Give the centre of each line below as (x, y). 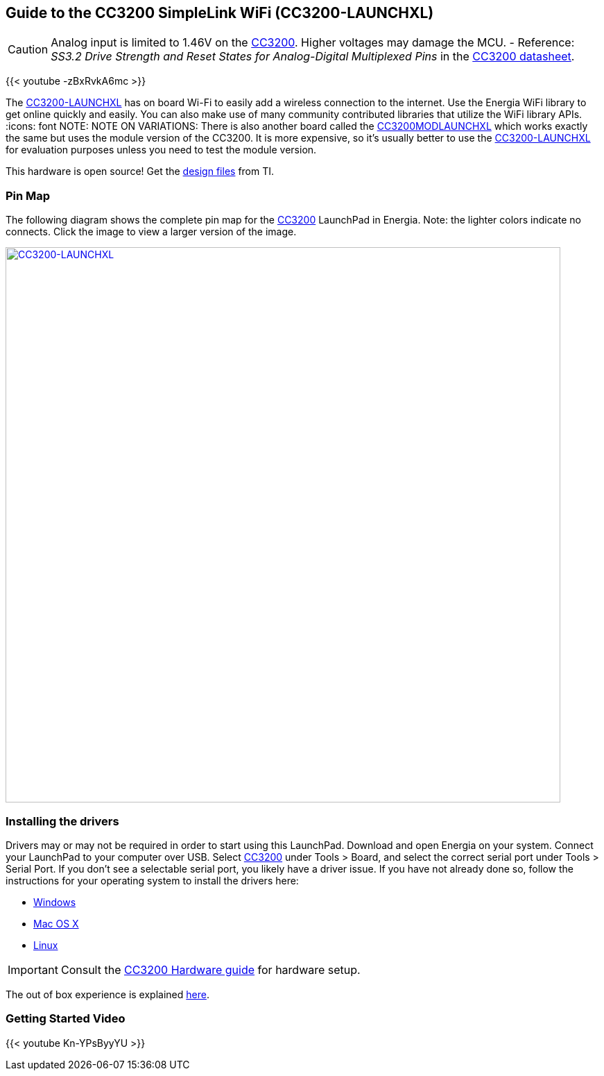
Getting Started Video (66, 1019)
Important (33, 969)
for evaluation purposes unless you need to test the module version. (161, 150)
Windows (55, 902)
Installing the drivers (62, 821)
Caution (28, 50)
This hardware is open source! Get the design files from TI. (140, 171)
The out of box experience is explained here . (107, 994)
